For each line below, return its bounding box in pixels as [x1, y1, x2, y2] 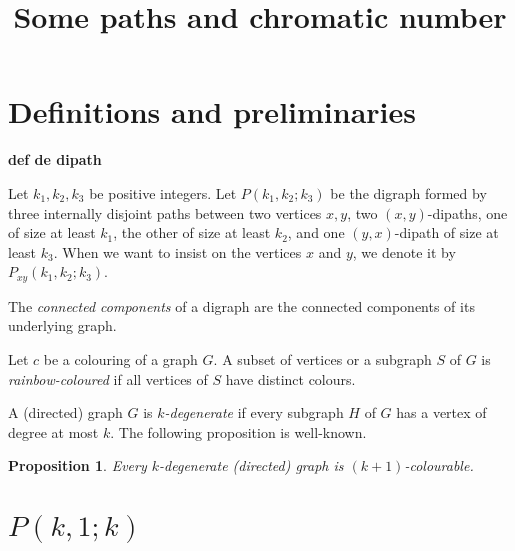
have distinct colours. [225, 368, 356, 389]
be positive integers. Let [89, 182, 237, 203]
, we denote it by [352, 241, 456, 262]
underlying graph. [8, 315, 117, 336]
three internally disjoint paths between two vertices [8, 202, 322, 223]
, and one [287, 222, 345, 243]
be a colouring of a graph [43, 348, 198, 369]
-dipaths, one [427, 202, 508, 223]
